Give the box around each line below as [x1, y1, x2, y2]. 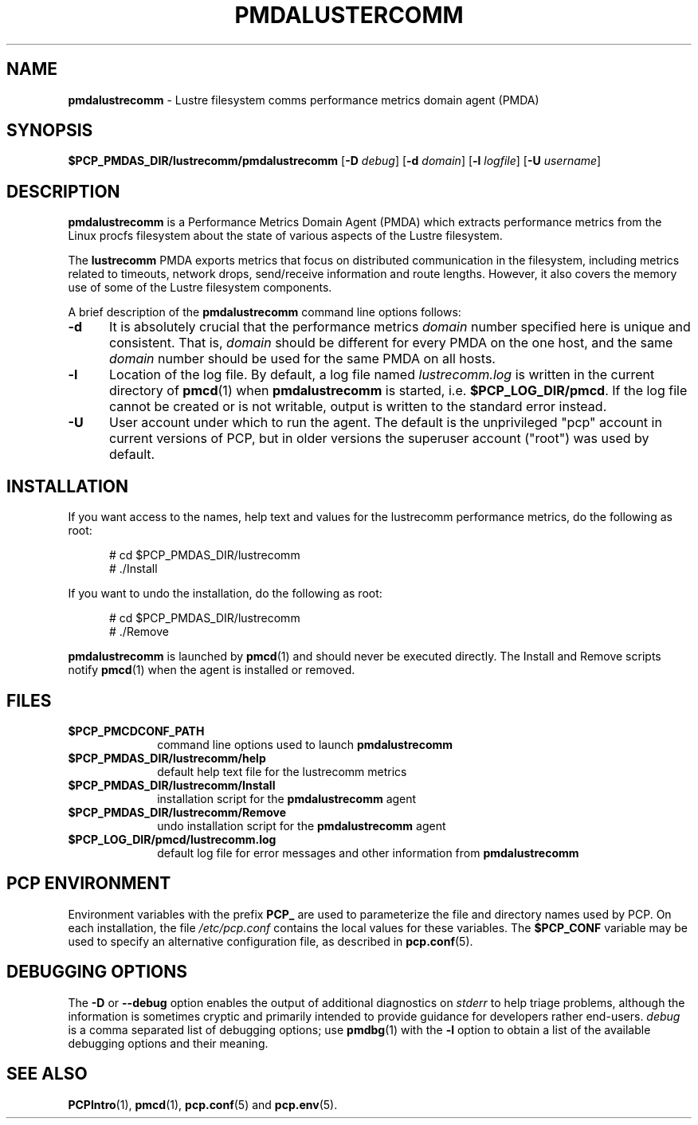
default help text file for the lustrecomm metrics [157, 764, 407, 778]
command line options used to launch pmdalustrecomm [157, 737, 453, 751]
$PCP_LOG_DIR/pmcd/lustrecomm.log [68, 832, 276, 846]
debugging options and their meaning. [68, 1036, 269, 1050]
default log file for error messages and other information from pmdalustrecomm [157, 845, 579, 860]
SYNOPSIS [6, 120, 93, 141]
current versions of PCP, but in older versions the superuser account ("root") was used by [108, 430, 649, 447]
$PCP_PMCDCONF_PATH [68, 723, 205, 738]
